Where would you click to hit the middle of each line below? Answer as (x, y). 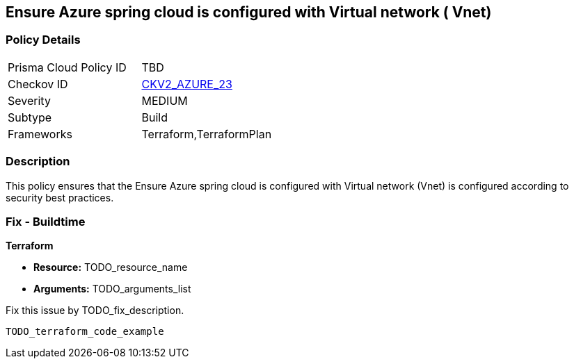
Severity (29, 100)
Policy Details (43, 40)
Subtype (30, 117)
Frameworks (40, 134)
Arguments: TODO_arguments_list (112, 289)
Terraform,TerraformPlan (207, 134)
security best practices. (60, 197)
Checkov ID (38, 84)
